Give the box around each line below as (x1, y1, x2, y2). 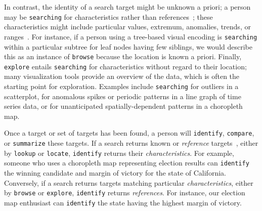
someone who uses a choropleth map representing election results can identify (4, 157, 249, 168)
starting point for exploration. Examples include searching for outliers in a (4, 81, 239, 91)
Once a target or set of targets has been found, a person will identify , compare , (4, 128, 254, 138)
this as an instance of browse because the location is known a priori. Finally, (4, 51, 242, 62)
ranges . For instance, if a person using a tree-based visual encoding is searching (4, 31, 257, 41)
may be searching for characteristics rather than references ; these (4, 11, 213, 22)
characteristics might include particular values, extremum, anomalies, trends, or (4, 21, 251, 32)
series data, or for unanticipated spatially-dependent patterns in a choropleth (4, 101, 243, 111)
